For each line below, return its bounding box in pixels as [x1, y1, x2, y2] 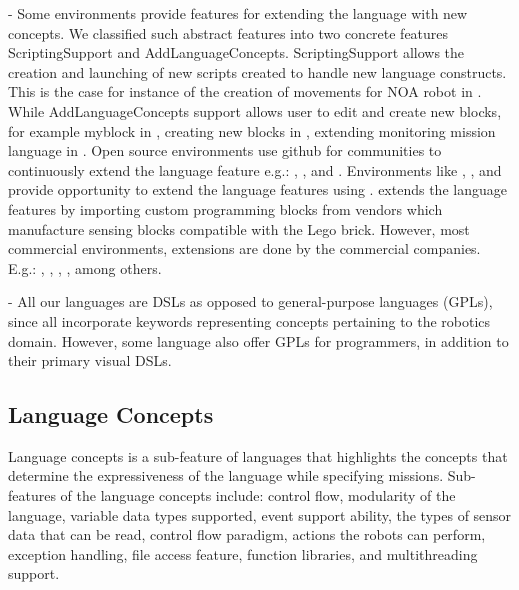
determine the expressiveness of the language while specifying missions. [8, 465, 444, 486]
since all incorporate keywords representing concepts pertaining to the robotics [8, 310, 491, 331]
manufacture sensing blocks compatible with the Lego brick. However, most [8, 218, 470, 239]
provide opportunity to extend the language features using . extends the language [8, 179, 507, 200]
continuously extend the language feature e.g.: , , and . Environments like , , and [8, 159, 502, 180]
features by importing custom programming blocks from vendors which [8, 198, 443, 219]
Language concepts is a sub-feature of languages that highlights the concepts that [8, 445, 508, 466]
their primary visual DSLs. [8, 350, 172, 371]
